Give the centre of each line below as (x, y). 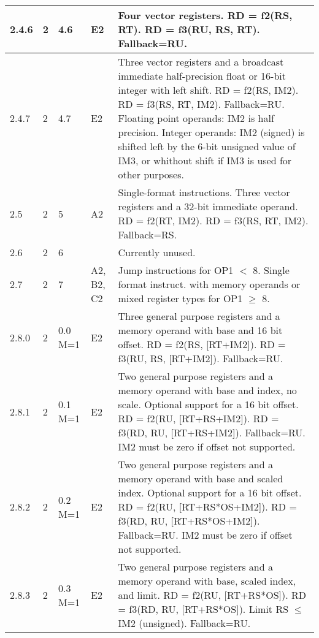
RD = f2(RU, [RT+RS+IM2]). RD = (198, 418)
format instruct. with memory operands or (209, 284)
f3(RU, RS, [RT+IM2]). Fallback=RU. (201, 358)
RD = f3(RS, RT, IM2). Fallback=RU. (201, 104)
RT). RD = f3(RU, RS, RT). (189, 29)
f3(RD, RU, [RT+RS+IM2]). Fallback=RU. (212, 432)
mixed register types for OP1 (180, 298)
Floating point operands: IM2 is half (196, 118)
